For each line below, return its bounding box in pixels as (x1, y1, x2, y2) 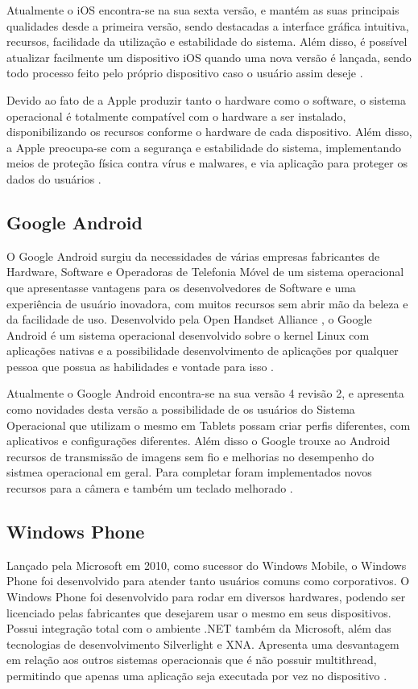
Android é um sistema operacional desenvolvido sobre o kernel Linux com (6, 326, 370, 343)
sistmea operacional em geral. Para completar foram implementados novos (6, 464, 372, 481)
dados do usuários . (6, 170, 101, 187)
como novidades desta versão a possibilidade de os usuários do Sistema (6, 401, 355, 418)
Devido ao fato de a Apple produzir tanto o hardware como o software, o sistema (6, 91, 407, 108)
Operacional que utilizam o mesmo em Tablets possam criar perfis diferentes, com (6, 416, 411, 433)
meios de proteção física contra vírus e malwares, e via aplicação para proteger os (6, 155, 408, 171)
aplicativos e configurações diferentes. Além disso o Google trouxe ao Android (6, 432, 391, 449)
